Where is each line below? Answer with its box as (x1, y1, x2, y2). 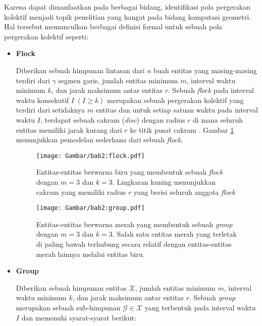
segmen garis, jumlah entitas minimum (58, 75, 178, 85)
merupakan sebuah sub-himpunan (16, 302, 121, 312)
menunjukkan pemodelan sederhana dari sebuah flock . (16, 134, 183, 145)
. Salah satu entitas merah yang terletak (112, 229, 237, 239)
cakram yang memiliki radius (36, 186, 126, 197)
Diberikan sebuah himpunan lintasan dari (16, 65, 145, 75)
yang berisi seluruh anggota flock (133, 186, 235, 197)
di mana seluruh (193, 114, 243, 125)
